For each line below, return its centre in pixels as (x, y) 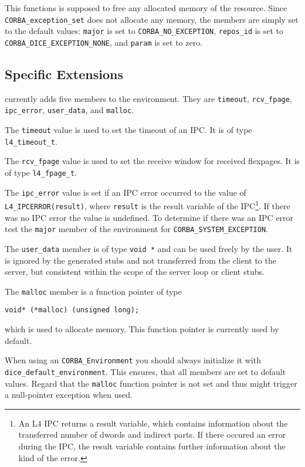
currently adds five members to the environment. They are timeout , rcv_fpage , (148, 98)
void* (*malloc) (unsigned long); (72, 310)
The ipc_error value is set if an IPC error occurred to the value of (126, 192)
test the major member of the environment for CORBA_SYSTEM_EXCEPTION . (136, 229)
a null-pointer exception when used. (69, 395)
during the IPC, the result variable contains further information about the (152, 446)
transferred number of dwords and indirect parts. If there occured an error (152, 434)
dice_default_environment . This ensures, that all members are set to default (145, 371)
